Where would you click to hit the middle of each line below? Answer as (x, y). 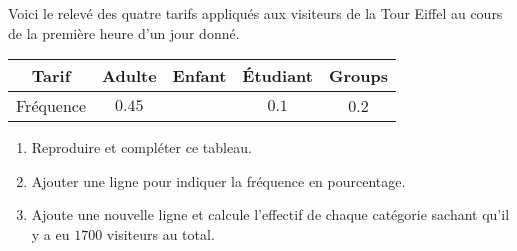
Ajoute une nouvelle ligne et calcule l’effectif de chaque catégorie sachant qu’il (270, 214)
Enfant (199, 76)
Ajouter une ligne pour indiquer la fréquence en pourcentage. (218, 180)
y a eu (50, 233)
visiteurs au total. (160, 233)
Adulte (129, 76)
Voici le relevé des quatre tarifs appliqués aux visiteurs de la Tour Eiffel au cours (255, 13)
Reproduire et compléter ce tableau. (141, 147)
